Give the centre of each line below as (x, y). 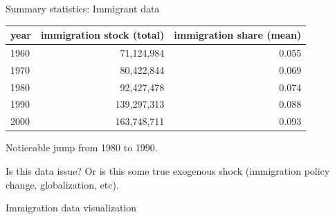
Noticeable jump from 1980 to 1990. (82, 147)
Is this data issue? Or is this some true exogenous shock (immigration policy (168, 171)
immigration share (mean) (238, 35)
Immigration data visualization (71, 208)
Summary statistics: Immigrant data (83, 8)
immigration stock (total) (102, 35)
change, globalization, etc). (62, 184)
